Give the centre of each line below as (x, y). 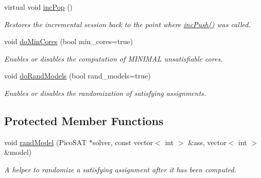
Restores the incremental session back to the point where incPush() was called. (127, 24)
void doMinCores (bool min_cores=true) (69, 41)
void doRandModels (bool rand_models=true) (78, 76)
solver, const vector (123, 142)
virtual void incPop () (39, 7)
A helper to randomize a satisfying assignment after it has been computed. (120, 169)
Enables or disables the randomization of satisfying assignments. (105, 93)
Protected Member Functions (84, 120)
